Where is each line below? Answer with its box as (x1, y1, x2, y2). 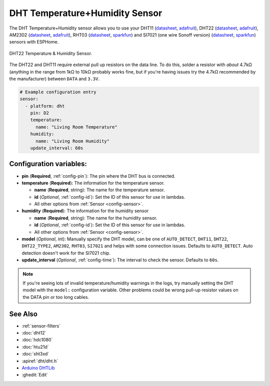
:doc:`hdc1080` (21, 337, 53, 343)
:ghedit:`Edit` (21, 372, 48, 378)
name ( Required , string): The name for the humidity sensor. (34, 215, 157, 221)
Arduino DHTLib (21, 365, 55, 370)
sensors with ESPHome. (9, 39, 59, 45)
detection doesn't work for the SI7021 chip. (21, 250, 111, 256)
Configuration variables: (9, 160, 87, 168)
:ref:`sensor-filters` (21, 323, 61, 329)
